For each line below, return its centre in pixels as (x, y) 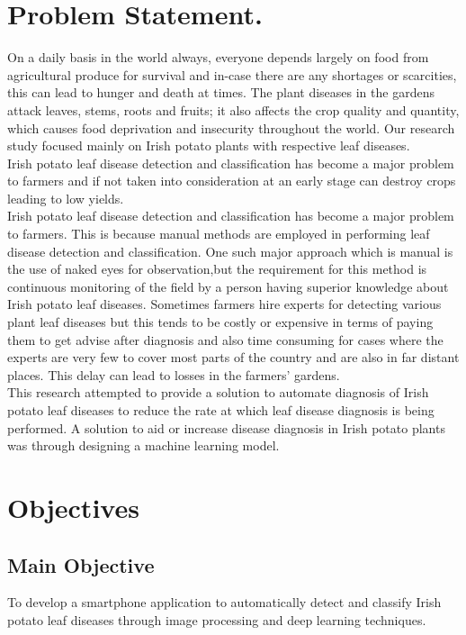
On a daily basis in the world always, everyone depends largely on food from (218, 57)
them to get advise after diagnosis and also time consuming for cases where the (225, 339)
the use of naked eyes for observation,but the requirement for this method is (217, 269)
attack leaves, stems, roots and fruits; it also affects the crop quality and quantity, (233, 109)
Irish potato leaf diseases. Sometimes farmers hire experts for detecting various (224, 304)
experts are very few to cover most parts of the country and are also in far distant (233, 357)
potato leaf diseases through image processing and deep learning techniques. (217, 619)
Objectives (73, 507)
